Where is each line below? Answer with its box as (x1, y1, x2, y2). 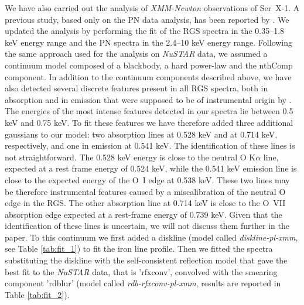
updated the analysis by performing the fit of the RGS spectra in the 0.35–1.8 (5, 25, 285, 37)
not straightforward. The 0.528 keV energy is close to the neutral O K (5, 150, 256, 163)
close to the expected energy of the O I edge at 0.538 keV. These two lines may (5, 173, 290, 186)
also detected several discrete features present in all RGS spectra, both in (5, 82, 268, 94)
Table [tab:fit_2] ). (5, 288, 70, 300)
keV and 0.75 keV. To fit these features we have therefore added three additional (5, 116, 293, 128)
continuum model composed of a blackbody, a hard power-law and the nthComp (5, 59, 293, 71)
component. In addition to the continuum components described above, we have (5, 70, 292, 83)
